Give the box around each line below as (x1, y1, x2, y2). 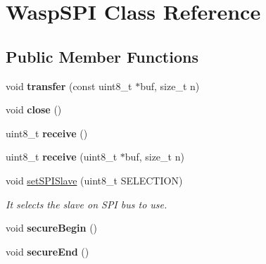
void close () (6, 102, 62, 117)
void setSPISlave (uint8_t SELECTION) (6, 172, 183, 187)
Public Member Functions (6, 45, 198, 67)
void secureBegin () (6, 220, 98, 235)
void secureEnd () (6, 244, 89, 258)
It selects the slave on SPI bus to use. (6, 196, 167, 211)
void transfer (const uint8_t (6, 78, 132, 93)
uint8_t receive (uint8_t (6, 149, 118, 164)
